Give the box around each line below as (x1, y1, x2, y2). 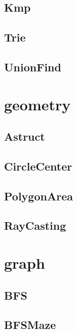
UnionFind (4, 59, 61, 74)
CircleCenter (4, 158, 72, 174)
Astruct (4, 129, 45, 144)
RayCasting (4, 218, 66, 233)
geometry (4, 94, 71, 114)
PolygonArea (4, 188, 73, 203)
